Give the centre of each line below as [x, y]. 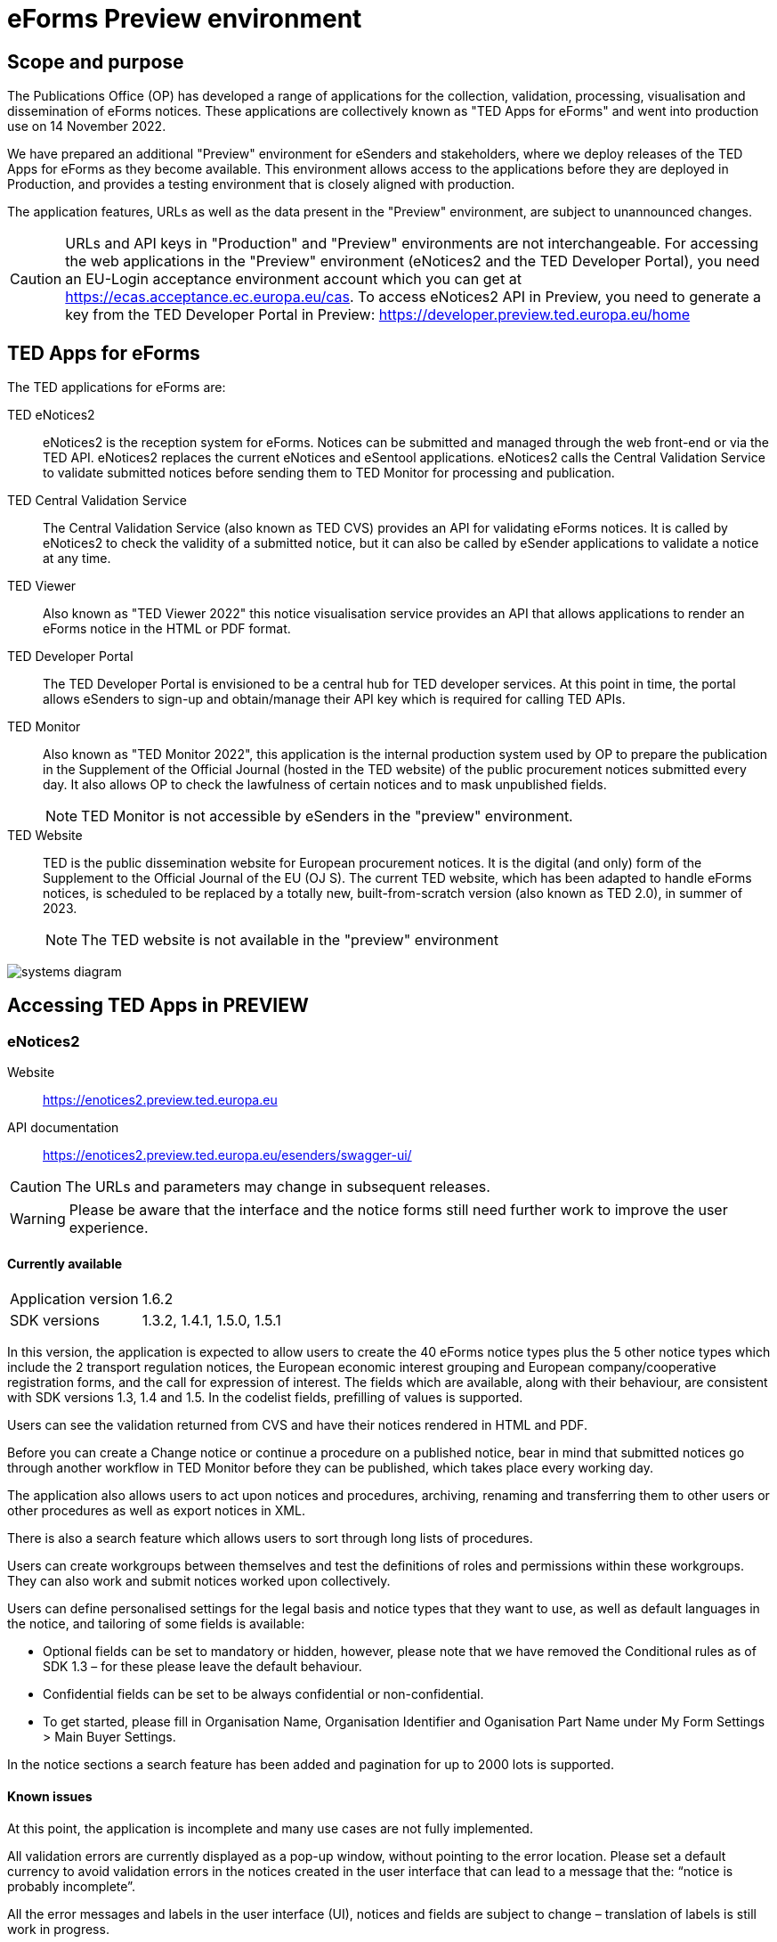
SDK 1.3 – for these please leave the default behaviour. [202, 1667]
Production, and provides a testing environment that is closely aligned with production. [261, 184]
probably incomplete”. [71, 1886]
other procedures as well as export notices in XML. [156, 1511]
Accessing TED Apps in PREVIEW [158, 1006]
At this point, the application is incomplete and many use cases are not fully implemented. [270, 1828]
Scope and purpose [96, 61]
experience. [109, 1228]
